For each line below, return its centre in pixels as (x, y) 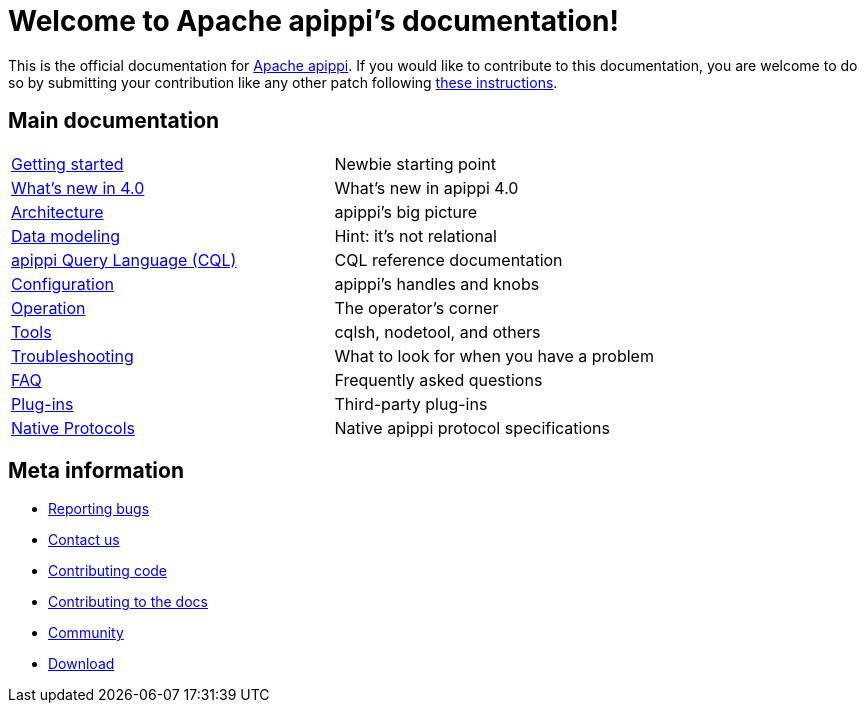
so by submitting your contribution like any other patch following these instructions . (283, 82)
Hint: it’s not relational (415, 235)
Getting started (67, 163)
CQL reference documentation (448, 259)
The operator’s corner (416, 307)
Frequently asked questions (438, 379)
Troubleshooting (72, 355)
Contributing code (108, 571)
